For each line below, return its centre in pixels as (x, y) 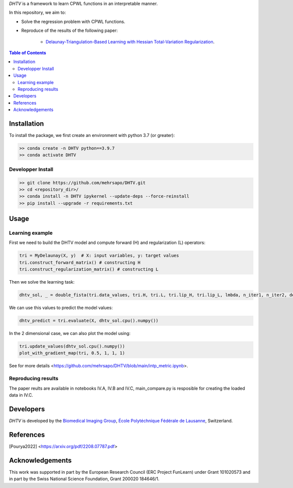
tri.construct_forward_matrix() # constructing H (80, 262)
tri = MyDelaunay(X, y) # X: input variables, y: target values (99, 256)
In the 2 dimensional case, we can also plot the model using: (70, 333)
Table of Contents (28, 53)
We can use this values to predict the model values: (61, 308)
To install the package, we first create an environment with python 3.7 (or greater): (92, 135)
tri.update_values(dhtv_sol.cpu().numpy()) (72, 346)
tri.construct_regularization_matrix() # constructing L (89, 269)
